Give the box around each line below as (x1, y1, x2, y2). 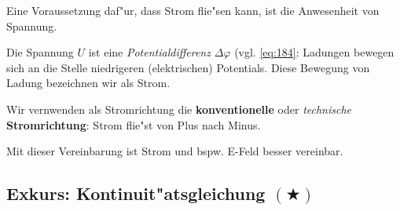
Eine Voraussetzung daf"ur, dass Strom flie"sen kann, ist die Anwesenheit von (6, 2, 380, 18)
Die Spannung (6, 44, 74, 60)
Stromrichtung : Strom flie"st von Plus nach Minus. (6, 116, 261, 133)
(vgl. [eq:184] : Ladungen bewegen (234, 44, 394, 60)
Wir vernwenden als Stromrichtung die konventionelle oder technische (6, 100, 352, 117)
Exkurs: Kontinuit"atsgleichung (6, 181, 266, 206)
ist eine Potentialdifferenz (88, 44, 211, 60)
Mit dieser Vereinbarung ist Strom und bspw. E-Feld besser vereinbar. (6, 143, 343, 159)
